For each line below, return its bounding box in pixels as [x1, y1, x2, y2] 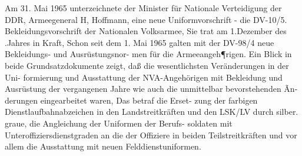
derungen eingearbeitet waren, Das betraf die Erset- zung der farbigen [5, 94, 258, 106]
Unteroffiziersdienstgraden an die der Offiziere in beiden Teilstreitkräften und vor [5, 128, 297, 141]
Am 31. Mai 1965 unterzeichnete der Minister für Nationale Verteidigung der [5, 2, 282, 14]
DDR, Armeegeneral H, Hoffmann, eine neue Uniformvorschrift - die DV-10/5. [5, 13, 287, 25]
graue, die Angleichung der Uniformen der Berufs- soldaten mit [5, 117, 233, 129]
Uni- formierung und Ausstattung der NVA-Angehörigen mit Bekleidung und [5, 71, 283, 83]
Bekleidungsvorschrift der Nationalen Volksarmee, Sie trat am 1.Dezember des [5, 25, 287, 37]
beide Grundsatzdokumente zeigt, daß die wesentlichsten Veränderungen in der [5, 59, 289, 71]
